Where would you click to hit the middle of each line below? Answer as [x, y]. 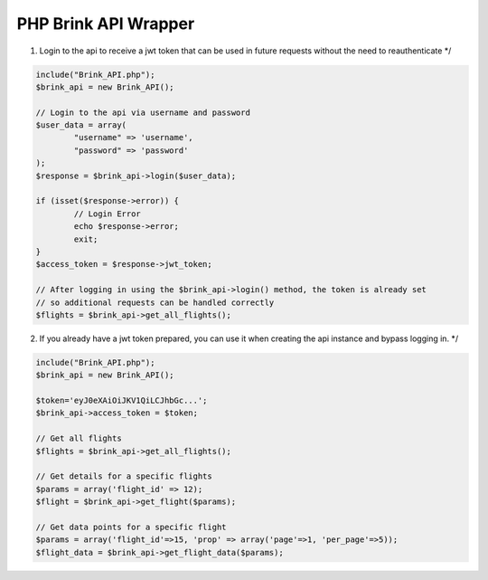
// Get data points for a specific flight [131, 527]
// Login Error [108, 214]
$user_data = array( [81, 125]
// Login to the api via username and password [143, 112]
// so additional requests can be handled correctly [155, 302]
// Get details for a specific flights [124, 476]
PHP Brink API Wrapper [106, 24]
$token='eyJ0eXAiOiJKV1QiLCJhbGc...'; [122, 401]
